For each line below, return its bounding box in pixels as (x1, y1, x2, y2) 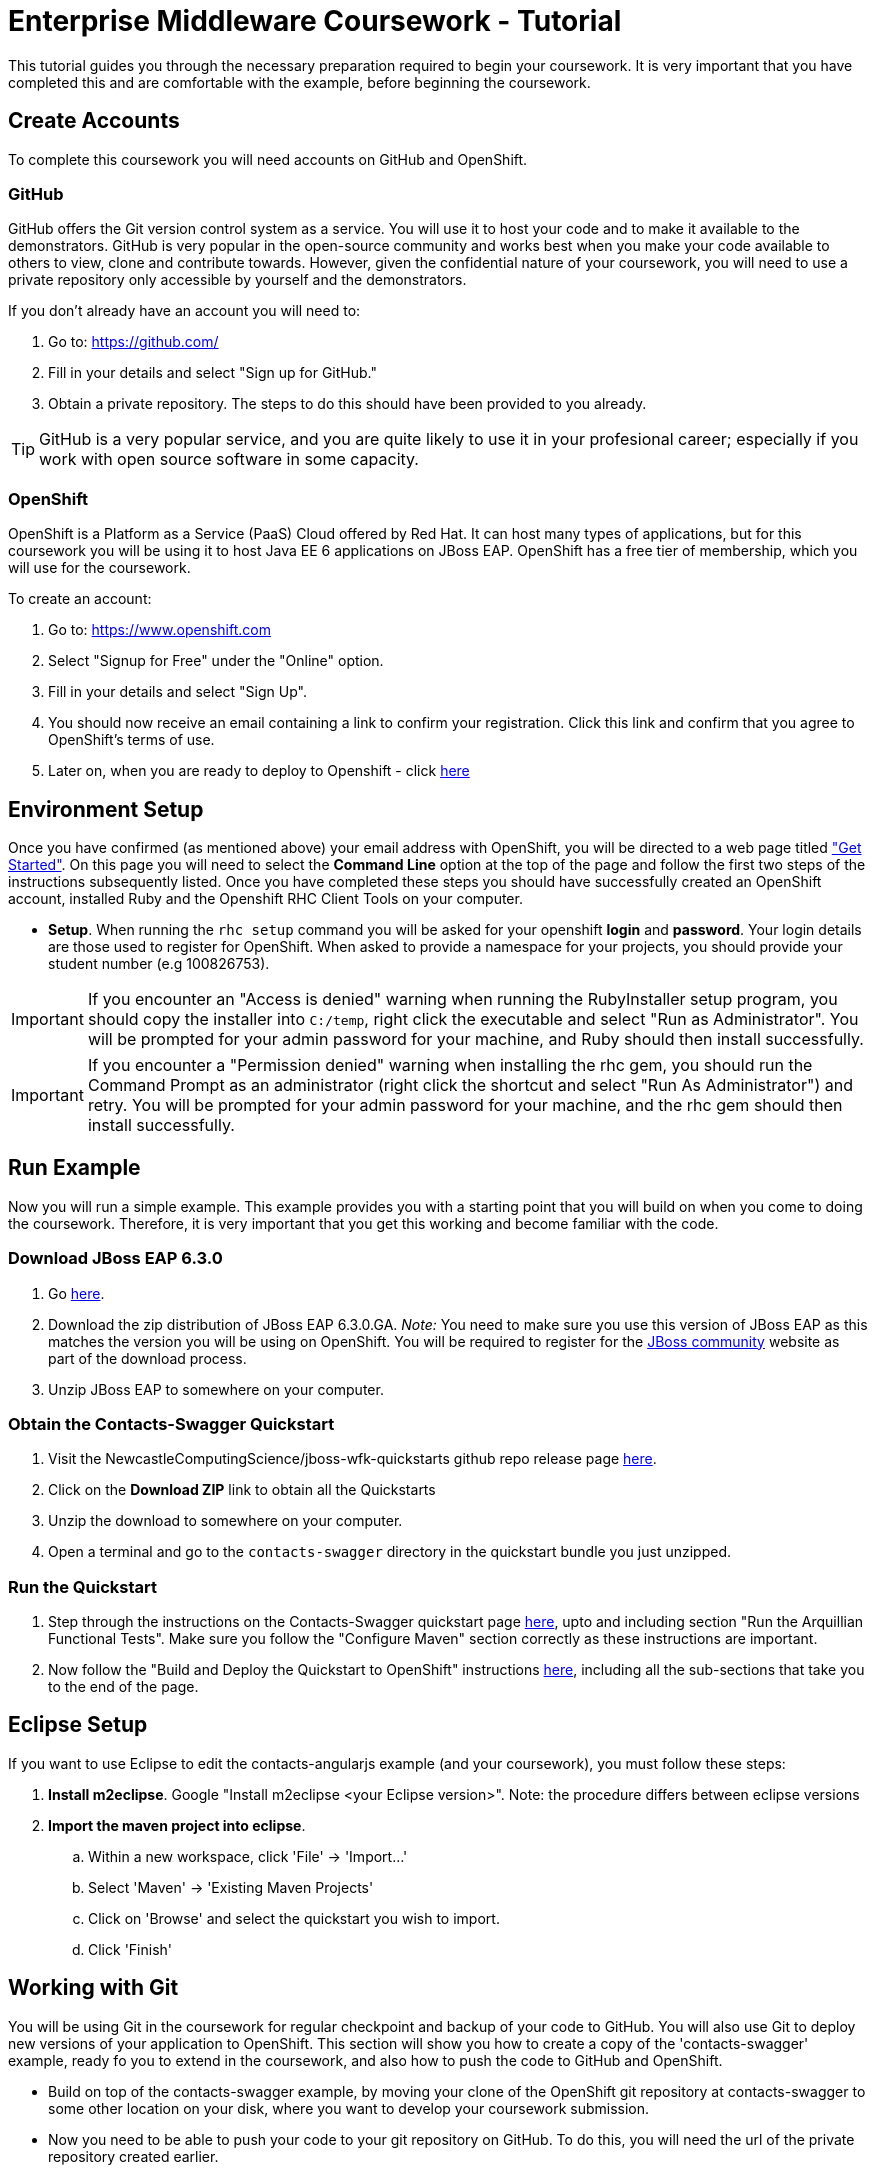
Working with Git (8, 1975, 179, 2001)
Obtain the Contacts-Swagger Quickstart (8, 1413, 335, 1434)
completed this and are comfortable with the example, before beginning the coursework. (8, 73, 591, 91)
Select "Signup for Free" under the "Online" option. (48, 652, 384, 670)
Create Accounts (8, 108, 180, 134)
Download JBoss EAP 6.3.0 (8, 1248, 223, 1269)
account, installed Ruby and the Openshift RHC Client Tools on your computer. (8, 889, 523, 907)
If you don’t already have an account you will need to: (8, 302, 361, 320)
